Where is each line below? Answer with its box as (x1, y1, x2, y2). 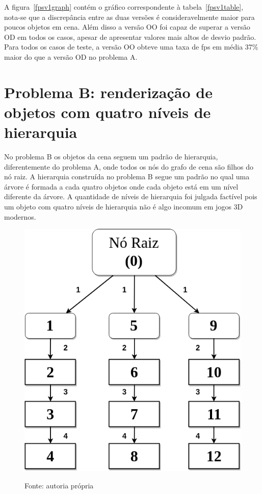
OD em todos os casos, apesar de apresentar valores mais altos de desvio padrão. (4, 31, 256, 42)
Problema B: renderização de (4, 81, 213, 102)
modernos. (4, 211, 36, 222)
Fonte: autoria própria (24, 480, 94, 491)
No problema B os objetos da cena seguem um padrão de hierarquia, (4, 151, 218, 162)
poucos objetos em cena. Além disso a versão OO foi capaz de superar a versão (4, 21, 250, 32)
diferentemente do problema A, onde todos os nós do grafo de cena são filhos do (4, 161, 253, 172)
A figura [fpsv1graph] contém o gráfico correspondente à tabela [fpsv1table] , (4, 2, 244, 12)
